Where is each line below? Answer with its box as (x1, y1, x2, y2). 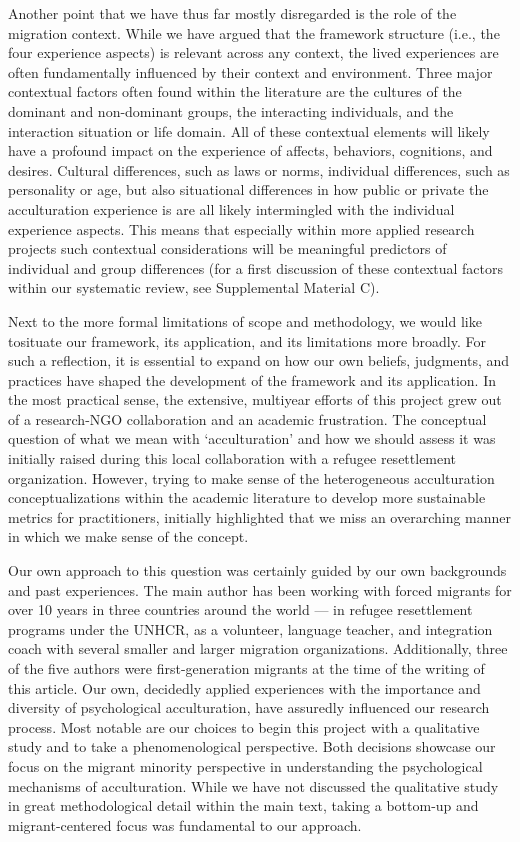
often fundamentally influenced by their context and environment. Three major (8, 61, 493, 82)
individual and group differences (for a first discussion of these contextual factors (8, 257, 504, 278)
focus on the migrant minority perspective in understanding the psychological (8, 755, 483, 776)
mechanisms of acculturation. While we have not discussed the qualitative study (8, 775, 499, 796)
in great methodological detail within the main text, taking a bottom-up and (8, 795, 479, 816)
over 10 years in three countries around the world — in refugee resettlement (8, 599, 473, 620)
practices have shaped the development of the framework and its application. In (8, 369, 497, 390)
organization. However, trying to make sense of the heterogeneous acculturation (8, 467, 495, 488)
